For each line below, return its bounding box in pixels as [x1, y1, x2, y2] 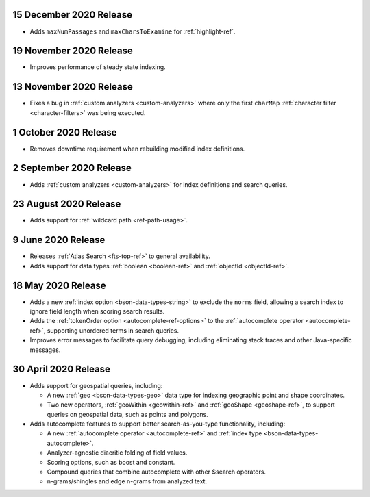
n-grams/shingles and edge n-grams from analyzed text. [47, 477, 208, 485]
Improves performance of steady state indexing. [29, 63, 166, 71]
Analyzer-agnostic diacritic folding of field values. [47, 448, 188, 457]
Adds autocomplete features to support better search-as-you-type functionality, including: [29, 420, 286, 428]
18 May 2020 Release [12, 279, 106, 291]
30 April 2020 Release [12, 364, 111, 375]
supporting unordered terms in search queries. [47, 326, 180, 335]
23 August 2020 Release [12, 199, 121, 210]
